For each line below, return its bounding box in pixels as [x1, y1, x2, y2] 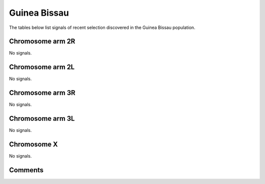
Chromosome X [9, 140, 58, 148]
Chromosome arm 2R [9, 37, 76, 46]
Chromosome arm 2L [9, 63, 75, 71]
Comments [9, 166, 44, 174]
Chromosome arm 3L [9, 114, 75, 123]
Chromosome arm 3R [9, 89, 76, 97]
